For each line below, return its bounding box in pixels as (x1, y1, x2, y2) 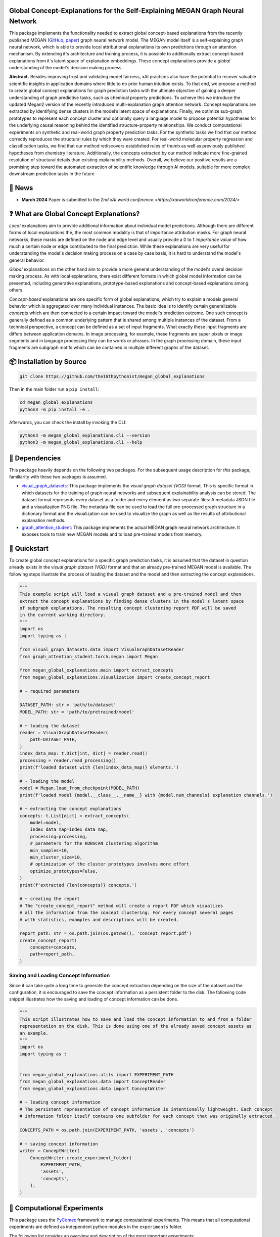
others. (9, 287, 24, 293)
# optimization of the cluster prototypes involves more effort (30, 861, 189, 867)
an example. (19, 1030, 49, 1036)
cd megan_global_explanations (19, 400, 93, 405)
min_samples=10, (30, 848, 69, 853)
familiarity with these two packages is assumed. (9, 474, 107, 479)
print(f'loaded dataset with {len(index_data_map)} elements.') (19, 764, 179, 770)
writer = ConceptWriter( (19, 1148, 80, 1154)
